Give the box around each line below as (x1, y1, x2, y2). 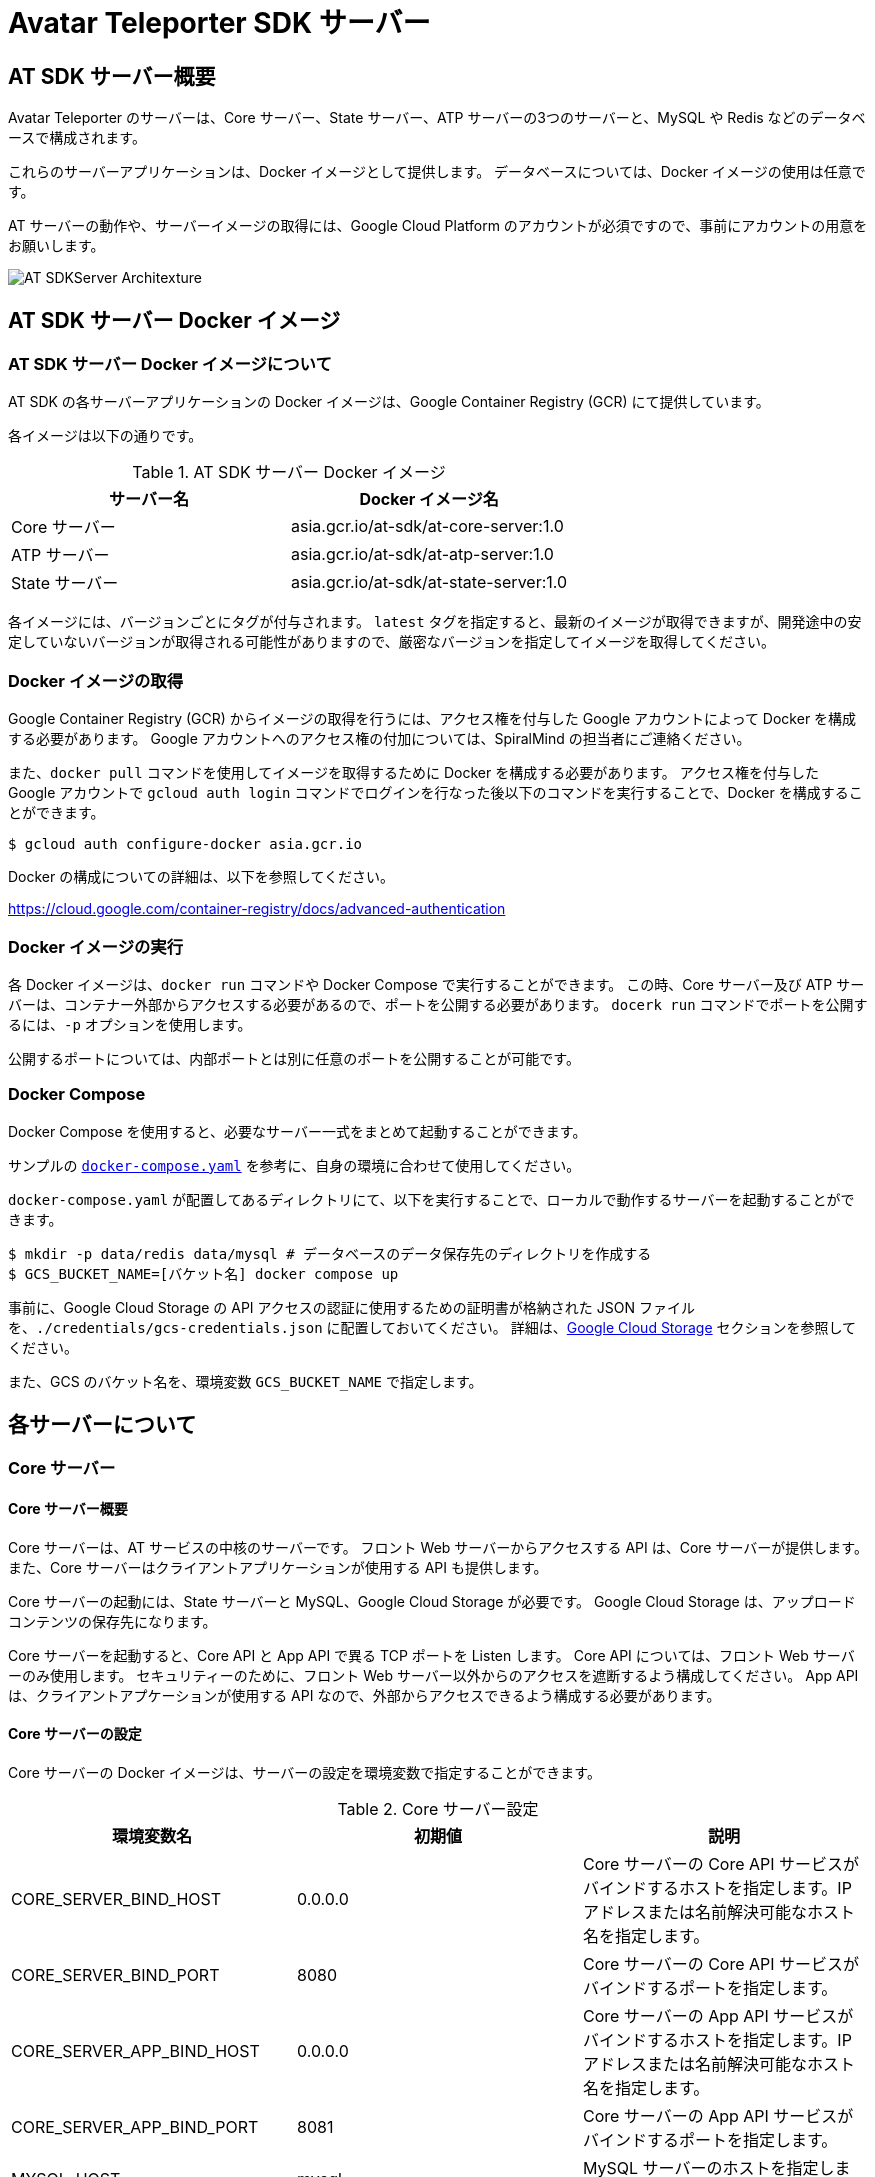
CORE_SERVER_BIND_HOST (11, 1888, 222, 1909)
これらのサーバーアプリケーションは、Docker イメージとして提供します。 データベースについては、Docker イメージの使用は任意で (8, 163, 866, 181)
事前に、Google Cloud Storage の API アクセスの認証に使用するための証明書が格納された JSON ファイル (8, 1298, 695, 1316)
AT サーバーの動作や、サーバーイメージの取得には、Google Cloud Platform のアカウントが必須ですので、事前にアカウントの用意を (8, 217, 868, 235)
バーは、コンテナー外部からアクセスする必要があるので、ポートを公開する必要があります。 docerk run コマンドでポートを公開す (8, 995, 868, 1013)
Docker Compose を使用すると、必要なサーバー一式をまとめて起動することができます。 (8, 1122, 587, 1140)
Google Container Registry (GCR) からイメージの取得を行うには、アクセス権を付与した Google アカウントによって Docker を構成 (8, 710, 857, 728)
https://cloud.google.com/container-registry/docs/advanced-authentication (8, 900, 506, 918)
